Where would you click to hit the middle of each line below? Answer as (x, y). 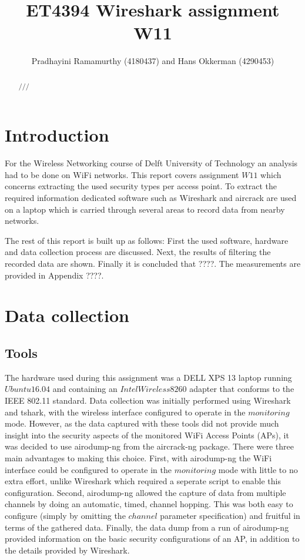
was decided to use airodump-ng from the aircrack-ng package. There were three (149, 446)
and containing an (85, 389)
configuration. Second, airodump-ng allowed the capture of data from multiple (145, 492)
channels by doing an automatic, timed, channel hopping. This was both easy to (149, 504)
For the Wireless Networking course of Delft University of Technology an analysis (151, 163)
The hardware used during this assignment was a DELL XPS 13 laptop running (148, 377)
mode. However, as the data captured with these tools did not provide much (142, 423)
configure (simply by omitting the (65, 515)
